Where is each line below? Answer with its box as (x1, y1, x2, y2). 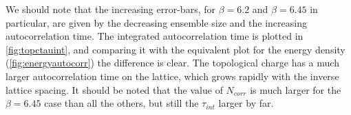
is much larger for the (250, 82, 341, 97)
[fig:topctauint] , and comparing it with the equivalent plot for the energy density (6, 42, 345, 56)
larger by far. (218, 96, 274, 110)
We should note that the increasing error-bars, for (6, 2, 215, 16)
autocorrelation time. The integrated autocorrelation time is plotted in (6, 29, 304, 43)
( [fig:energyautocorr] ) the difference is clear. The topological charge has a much (6, 55, 339, 70)
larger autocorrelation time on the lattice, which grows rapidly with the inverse (6, 68, 339, 83)
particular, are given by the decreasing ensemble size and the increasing (6, 15, 307, 29)
